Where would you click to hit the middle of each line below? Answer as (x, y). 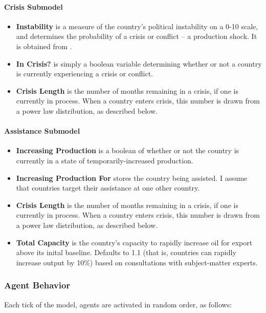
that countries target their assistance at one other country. (108, 188)
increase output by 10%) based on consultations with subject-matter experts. (137, 262)
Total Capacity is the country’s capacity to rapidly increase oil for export (134, 242)
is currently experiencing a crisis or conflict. (84, 74)
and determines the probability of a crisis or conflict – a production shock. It (137, 36)
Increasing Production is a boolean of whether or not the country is (128, 150)
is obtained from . (44, 46)
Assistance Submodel (42, 131)
